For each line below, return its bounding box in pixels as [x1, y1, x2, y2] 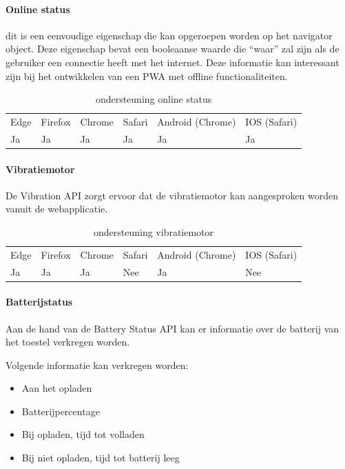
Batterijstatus [6, 295, 73, 309]
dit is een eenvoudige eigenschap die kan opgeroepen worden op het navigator [6, 28, 333, 42]
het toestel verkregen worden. [6, 335, 130, 349]
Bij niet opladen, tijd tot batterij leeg [21, 450, 180, 465]
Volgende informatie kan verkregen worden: [6, 357, 189, 372]
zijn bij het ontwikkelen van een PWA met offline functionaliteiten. [6, 68, 288, 83]
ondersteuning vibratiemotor [94, 224, 214, 239]
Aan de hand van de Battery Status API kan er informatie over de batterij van [6, 321, 339, 335]
